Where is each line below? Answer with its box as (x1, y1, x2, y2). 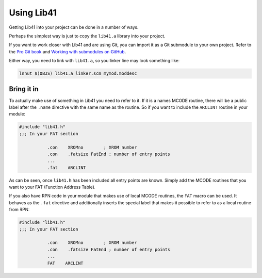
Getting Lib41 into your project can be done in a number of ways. (9, 24, 139, 30)
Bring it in (9, 85, 39, 93)
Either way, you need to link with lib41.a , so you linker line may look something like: (9, 58, 180, 64)
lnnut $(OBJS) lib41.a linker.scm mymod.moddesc (19, 71, 137, 76)
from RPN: (9, 207, 30, 213)
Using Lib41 (9, 7, 57, 18)
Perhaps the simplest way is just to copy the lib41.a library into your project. (9, 33, 165, 39)
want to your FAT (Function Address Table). (9, 184, 96, 190)
